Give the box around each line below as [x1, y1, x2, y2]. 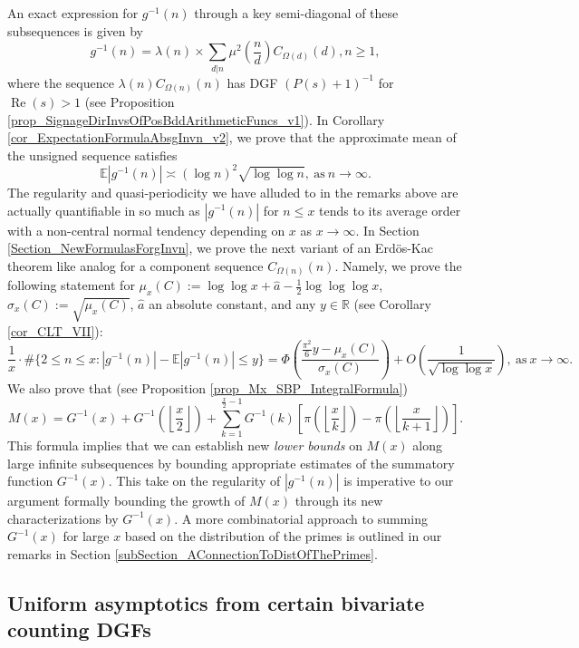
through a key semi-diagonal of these [194, 4, 399, 22]
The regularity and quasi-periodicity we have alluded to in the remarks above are [7, 182, 458, 201]
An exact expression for [7, 4, 139, 22]
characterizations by [7, 508, 119, 527]
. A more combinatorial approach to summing [174, 508, 428, 527]
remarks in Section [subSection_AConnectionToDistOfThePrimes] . [7, 544, 378, 563]
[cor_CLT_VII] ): [7, 321, 103, 340]
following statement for [7, 276, 135, 295]
